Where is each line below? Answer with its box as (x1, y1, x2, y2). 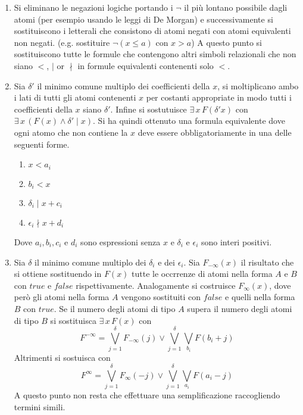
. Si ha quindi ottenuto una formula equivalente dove (93, 114, 285, 127)
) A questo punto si (191, 36, 262, 48)
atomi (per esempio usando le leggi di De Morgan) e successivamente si (14, 13, 273, 25)
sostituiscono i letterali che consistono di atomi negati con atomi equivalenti (14, 24, 291, 37)
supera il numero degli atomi (187, 302, 292, 314)
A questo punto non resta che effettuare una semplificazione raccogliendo (14, 389, 280, 401)
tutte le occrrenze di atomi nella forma (132, 267, 273, 280)
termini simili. (14, 400, 65, 413)
